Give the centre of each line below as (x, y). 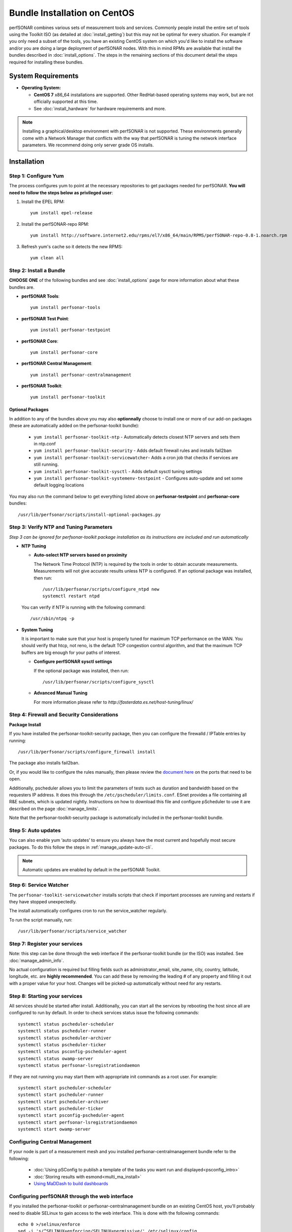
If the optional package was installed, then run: (81, 671)
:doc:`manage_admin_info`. (36, 960)
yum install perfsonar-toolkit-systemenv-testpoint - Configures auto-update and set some (138, 478)
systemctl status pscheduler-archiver (65, 1038)
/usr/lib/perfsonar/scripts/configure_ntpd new (101, 589)
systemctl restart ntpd (71, 596)
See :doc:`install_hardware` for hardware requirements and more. (100, 108)
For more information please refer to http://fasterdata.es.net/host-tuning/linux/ (114, 702)
